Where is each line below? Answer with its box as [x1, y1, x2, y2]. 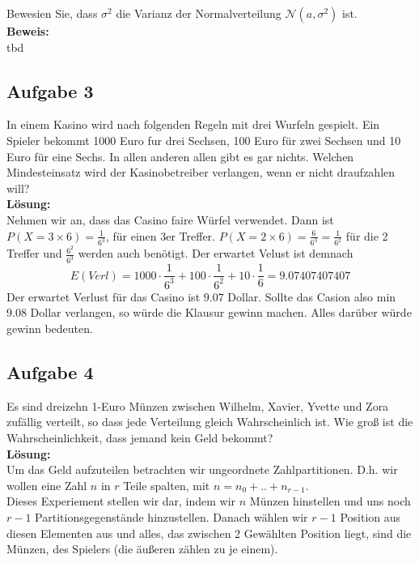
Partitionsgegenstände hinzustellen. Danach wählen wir [35, 508, 308, 525]
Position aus [340, 508, 401, 525]
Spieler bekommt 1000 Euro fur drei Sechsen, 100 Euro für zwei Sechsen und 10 [6, 131, 401, 148]
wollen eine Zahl [6, 476, 87, 493]
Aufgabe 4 [6, 359, 94, 384]
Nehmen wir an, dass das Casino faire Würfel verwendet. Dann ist [6, 211, 334, 228]
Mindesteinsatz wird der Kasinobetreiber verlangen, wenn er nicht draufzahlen [6, 164, 396, 181]
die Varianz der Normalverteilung [116, 5, 281, 21]
